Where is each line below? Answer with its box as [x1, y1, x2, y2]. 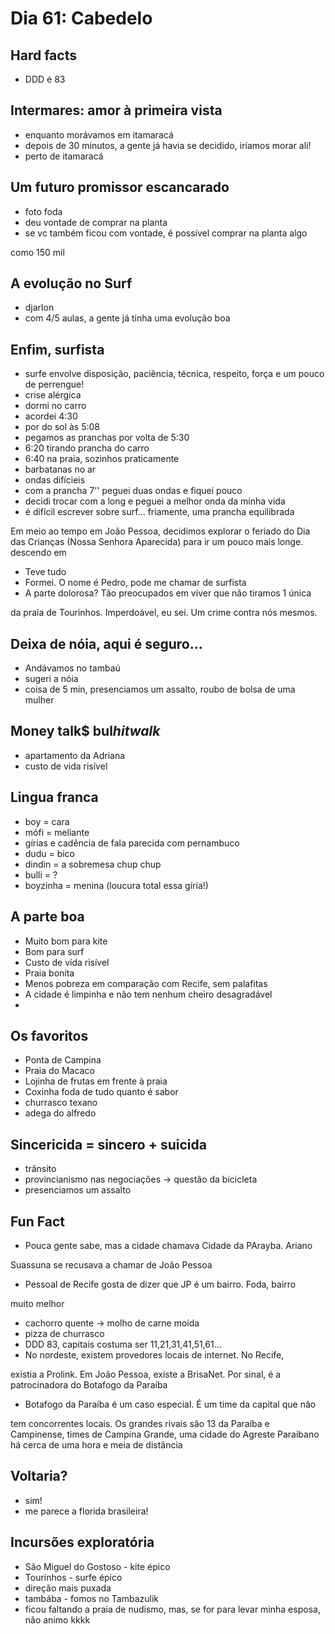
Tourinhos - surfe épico [24, 1571, 123, 1583]
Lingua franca [10, 789, 99, 806]
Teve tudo [24, 566, 67, 578]
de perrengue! [24, 378, 85, 391]
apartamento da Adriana [24, 749, 126, 761]
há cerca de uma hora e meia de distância [10, 1438, 183, 1451]
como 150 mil [10, 246, 65, 258]
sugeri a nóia [24, 673, 79, 685]
